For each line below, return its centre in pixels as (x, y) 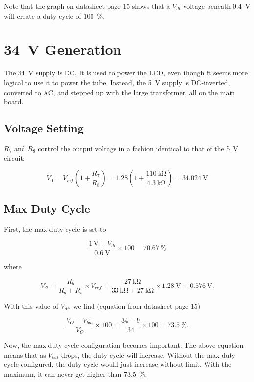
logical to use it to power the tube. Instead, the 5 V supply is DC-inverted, (117, 82)
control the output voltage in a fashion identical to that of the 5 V (138, 148)
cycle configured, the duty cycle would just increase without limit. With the (118, 364)
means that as (25, 354)
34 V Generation (63, 49)
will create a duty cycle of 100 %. (55, 15)
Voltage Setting (44, 128)
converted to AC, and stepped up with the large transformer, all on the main (120, 92)
